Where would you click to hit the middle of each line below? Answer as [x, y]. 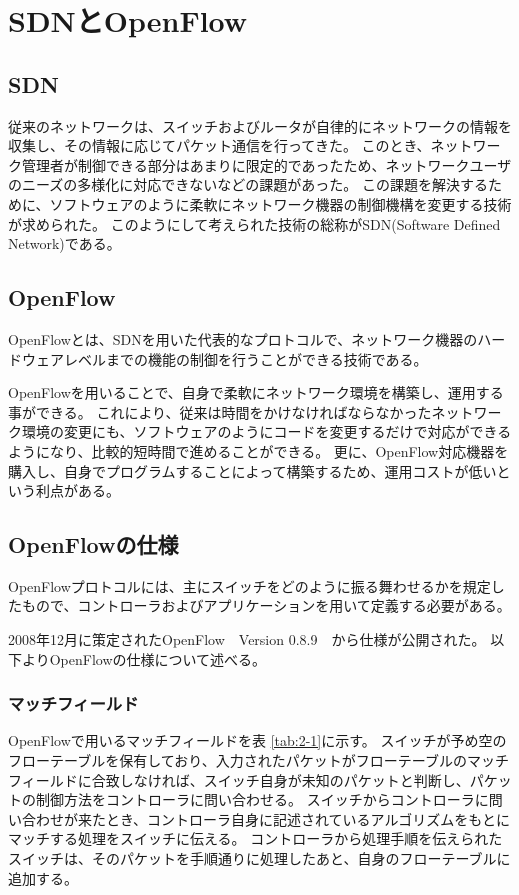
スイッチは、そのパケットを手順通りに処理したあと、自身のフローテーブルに [259, 858]
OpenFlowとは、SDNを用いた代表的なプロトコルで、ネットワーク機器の [243, 338]
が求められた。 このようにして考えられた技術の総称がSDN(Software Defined [254, 223]
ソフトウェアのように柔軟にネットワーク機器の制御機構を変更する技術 [280, 203]
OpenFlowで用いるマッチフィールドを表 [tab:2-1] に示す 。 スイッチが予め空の [257, 740]
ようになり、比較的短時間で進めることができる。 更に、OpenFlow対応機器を [258, 450]
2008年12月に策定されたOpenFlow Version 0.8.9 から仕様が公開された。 [247, 639]
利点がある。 [77, 490]
